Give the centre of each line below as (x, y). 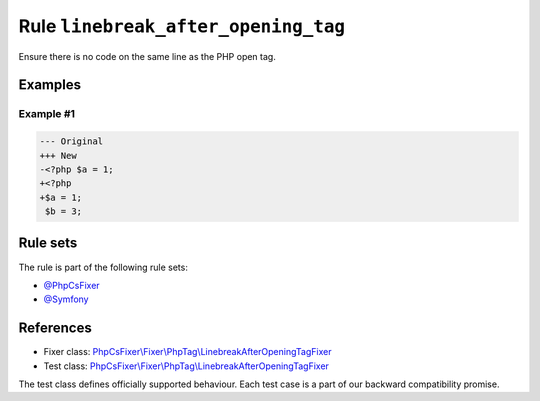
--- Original (71, 141)
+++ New (58, 155)
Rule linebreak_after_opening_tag (181, 26)
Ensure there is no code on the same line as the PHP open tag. (147, 56)
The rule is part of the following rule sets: (103, 267)
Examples (50, 85)
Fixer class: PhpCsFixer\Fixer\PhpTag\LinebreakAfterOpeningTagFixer (187, 352)
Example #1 (46, 114)
